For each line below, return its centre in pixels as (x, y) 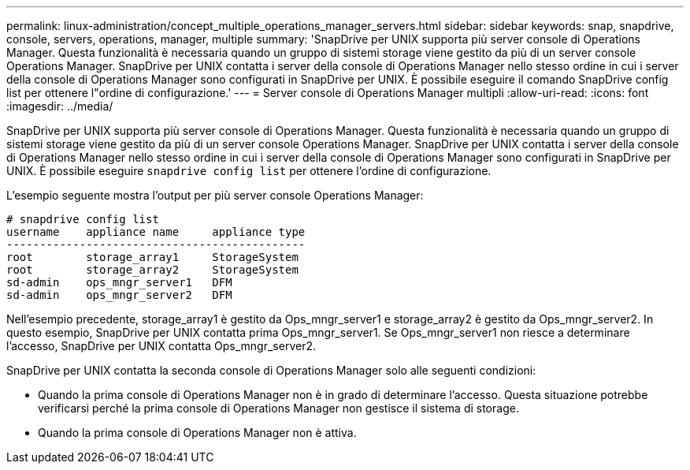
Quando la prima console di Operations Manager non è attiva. (197, 433)
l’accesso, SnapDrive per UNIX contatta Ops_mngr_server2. (161, 346)
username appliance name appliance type (156, 232)
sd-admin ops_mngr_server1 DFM (119, 282)
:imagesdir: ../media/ (60, 106)
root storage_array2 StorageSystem (152, 270)
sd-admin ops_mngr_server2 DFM (119, 295)
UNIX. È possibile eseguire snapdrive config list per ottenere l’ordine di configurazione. (249, 171)
